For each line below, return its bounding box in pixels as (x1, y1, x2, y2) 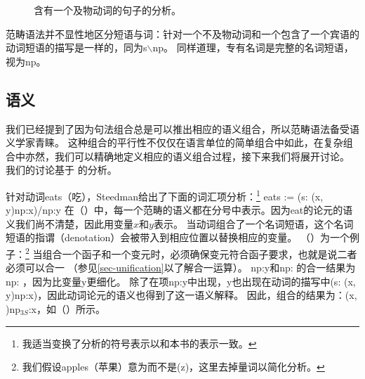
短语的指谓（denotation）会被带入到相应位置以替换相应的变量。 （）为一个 (6, 230, 350, 245)
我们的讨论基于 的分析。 (6, 162, 117, 177)
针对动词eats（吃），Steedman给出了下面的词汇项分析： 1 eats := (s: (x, (6, 186, 324, 203)
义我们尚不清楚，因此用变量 (6, 216, 133, 231)
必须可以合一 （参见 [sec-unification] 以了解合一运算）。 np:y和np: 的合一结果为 (6, 260, 356, 275)
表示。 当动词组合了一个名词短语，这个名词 (153, 216, 354, 231)
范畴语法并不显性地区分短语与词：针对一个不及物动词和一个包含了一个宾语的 (6, 26, 359, 41)
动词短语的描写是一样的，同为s (6, 40, 147, 55)
